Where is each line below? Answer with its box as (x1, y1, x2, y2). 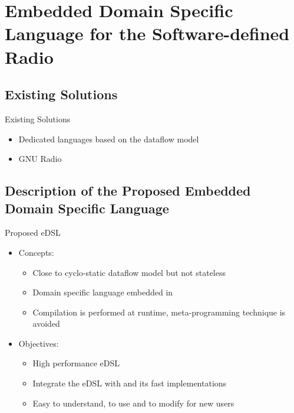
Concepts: (18, 246, 54, 258)
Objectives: (18, 337, 59, 349)
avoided (32, 317, 60, 330)
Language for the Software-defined (5, 21, 290, 45)
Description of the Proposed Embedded (5, 181, 251, 200)
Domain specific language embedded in (32, 286, 173, 298)
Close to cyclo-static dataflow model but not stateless (32, 266, 226, 278)
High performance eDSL (32, 357, 120, 369)
